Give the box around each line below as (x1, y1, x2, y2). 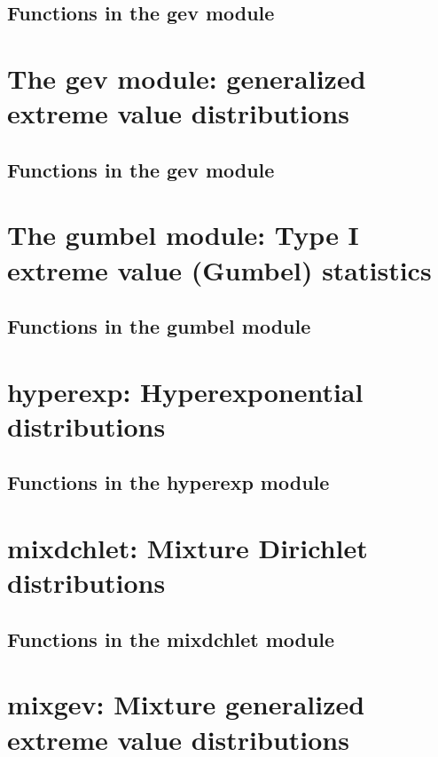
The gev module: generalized (7, 59, 366, 96)
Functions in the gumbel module (7, 312, 311, 340)
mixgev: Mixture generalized (7, 686, 365, 722)
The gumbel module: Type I (7, 217, 359, 253)
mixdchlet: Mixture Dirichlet (7, 530, 368, 565)
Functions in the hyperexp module (7, 469, 330, 496)
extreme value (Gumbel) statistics (7, 251, 432, 288)
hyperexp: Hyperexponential (7, 373, 364, 409)
